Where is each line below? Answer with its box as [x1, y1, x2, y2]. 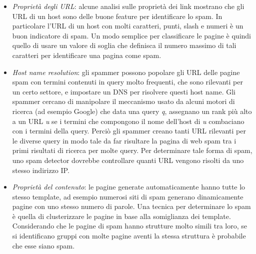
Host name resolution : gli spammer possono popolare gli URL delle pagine [12, 66, 240, 77]
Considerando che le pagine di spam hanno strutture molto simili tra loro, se [12, 220, 247, 231]
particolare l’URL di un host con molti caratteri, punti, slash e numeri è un [12, 20, 243, 31]
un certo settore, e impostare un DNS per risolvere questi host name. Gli [12, 86, 235, 96]
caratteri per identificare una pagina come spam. [12, 49, 161, 60]
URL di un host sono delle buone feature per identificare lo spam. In [12, 10, 222, 21]
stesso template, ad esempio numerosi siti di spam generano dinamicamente [12, 191, 243, 201]
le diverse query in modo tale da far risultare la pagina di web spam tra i [12, 135, 236, 145]
